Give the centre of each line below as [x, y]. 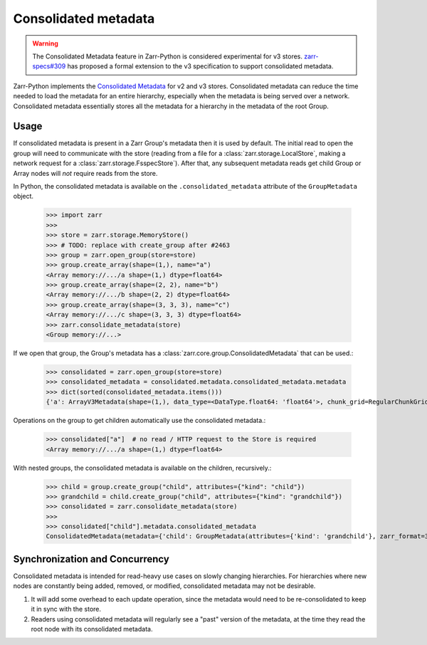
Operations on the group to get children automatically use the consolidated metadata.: [139, 421]
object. [23, 196]
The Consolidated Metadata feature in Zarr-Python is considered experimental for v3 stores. [167, 56]
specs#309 [49, 66]
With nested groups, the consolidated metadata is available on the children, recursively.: [142, 468]
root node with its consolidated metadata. [92, 629]
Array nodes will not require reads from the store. [85, 173]
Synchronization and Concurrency [91, 559]
